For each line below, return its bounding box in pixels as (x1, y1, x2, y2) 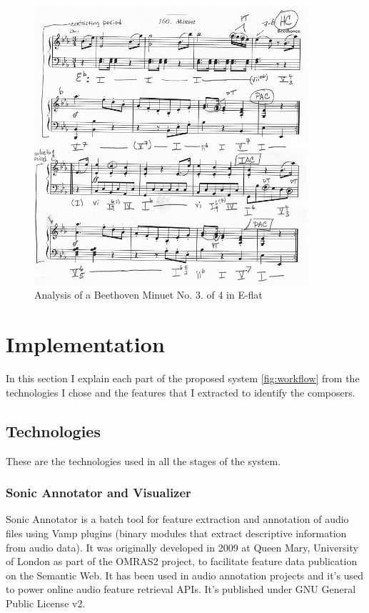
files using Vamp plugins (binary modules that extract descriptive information (6, 526, 347, 540)
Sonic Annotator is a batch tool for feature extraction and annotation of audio (6, 512, 349, 527)
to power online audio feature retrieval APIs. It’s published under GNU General (6, 582, 356, 597)
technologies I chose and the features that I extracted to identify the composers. (6, 384, 355, 399)
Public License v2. (6, 595, 86, 610)
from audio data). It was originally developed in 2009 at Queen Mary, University (6, 539, 358, 554)
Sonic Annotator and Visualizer (6, 484, 191, 502)
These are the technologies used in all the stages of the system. (6, 453, 281, 468)
